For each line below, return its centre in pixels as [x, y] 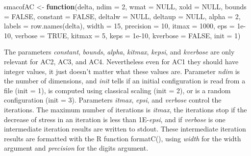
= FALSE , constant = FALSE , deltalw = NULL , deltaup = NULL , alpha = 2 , [122, 16]
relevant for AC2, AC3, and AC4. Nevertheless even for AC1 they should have [121, 61]
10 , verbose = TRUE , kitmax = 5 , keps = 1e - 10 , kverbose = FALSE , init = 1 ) [122, 35]
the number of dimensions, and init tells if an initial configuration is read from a [125, 81]
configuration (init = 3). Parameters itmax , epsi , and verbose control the [113, 100]
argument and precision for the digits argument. [76, 148]
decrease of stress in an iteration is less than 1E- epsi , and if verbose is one [115, 119]
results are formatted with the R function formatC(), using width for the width [123, 138]
